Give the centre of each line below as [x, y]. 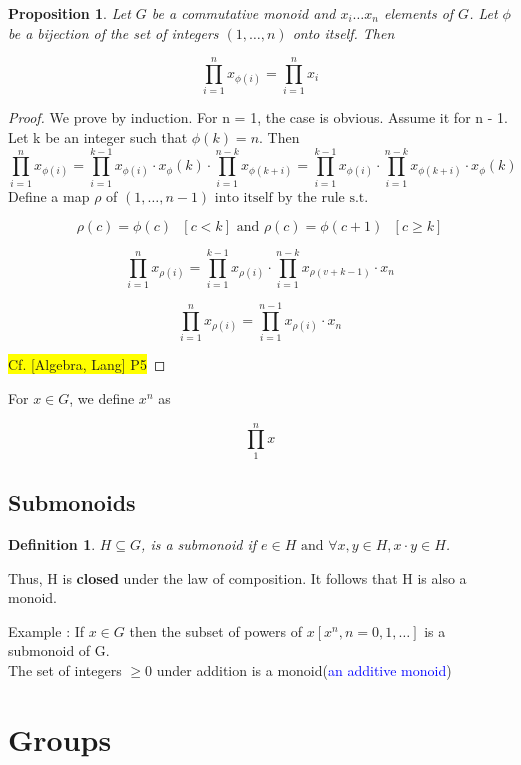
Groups [60, 738]
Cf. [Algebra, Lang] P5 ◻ [87, 364]
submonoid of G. [59, 650]
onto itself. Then [343, 32]
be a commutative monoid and [243, 13]
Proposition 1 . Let [69, 13]
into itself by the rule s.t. [291, 197]
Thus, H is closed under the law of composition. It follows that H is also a [237, 577]
